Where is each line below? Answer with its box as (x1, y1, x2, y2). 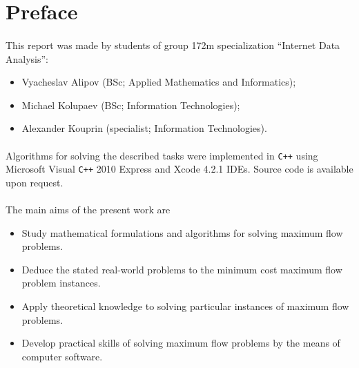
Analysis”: (6, 51, 48, 66)
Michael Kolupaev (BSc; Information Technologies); (21, 97, 240, 112)
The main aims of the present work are (6, 202, 171, 217)
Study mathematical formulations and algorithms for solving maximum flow (21, 225, 343, 240)
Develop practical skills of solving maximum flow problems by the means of (21, 336, 340, 350)
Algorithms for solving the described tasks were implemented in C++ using (6, 148, 318, 162)
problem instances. (21, 275, 101, 290)
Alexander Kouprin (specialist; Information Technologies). (21, 121, 267, 135)
